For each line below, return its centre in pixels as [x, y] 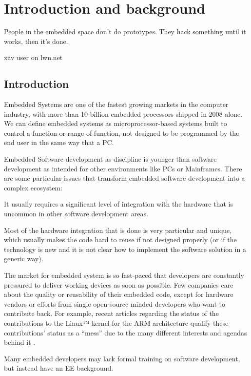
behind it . [20, 342]
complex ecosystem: [33, 187]
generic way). [24, 259]
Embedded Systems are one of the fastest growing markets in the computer [116, 104]
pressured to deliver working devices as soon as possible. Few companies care [119, 284]
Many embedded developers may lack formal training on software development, [122, 358]
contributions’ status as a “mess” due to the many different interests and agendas [125, 332]
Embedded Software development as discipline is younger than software [110, 159]
